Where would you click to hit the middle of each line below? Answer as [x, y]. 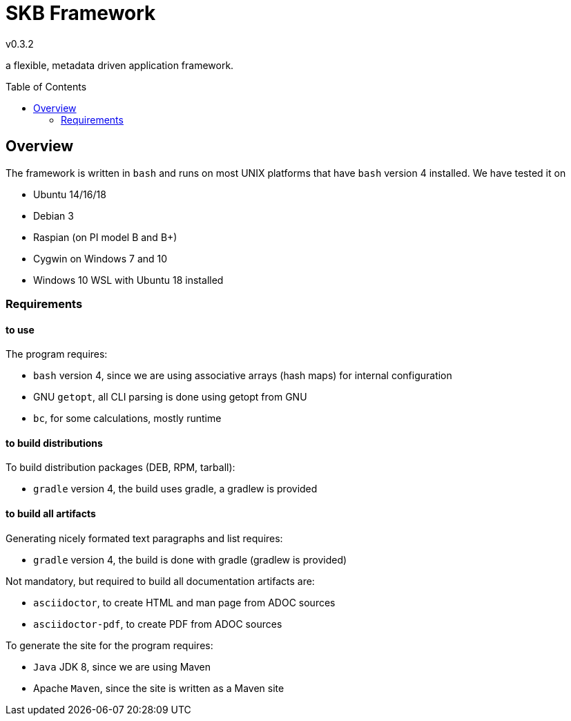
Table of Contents [46, 86]
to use [20, 329]
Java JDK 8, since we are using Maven [122, 666]
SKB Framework [81, 13]
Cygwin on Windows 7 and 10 [100, 258]
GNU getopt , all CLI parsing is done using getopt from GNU [170, 397]
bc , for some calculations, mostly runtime [127, 419]
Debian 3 [54, 215]
